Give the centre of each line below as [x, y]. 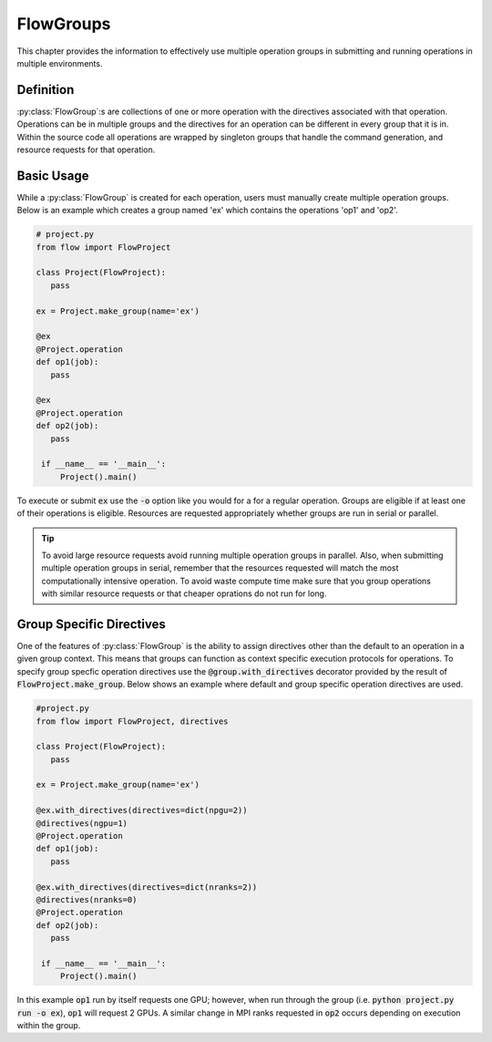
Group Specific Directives [91, 624]
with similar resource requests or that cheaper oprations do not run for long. [184, 593]
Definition [46, 90]
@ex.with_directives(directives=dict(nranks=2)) [147, 887]
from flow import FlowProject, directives [132, 721]
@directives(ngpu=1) [82, 823]
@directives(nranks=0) [87, 899]
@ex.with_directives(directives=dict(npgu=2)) [142, 810]
